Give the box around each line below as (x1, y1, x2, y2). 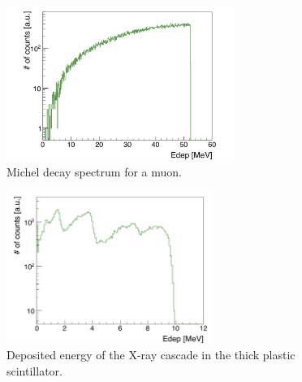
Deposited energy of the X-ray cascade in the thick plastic (6, 346, 296, 363)
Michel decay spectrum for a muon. (6, 163, 182, 180)
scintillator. (6, 362, 63, 380)
